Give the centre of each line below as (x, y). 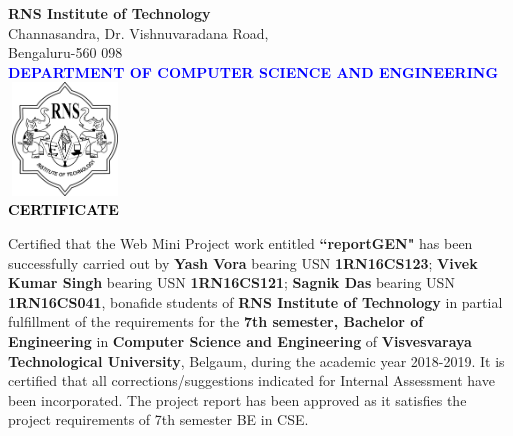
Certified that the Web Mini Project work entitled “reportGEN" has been (240, 242)
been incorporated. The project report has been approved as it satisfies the (237, 399)
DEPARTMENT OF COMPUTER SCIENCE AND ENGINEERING (253, 71)
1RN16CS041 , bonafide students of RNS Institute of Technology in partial (255, 301)
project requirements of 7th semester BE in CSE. (158, 419)
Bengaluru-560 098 (65, 52)
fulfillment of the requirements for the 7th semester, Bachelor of (216, 321)
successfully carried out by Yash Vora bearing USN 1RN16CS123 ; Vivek (243, 262)
